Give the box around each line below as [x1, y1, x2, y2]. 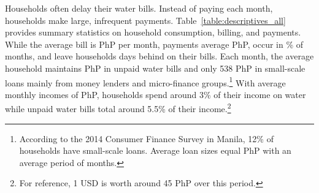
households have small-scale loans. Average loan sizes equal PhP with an [19, 144, 291, 157]
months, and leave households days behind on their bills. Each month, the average [5, 50, 314, 62]
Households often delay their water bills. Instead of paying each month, [5, 2, 273, 14]
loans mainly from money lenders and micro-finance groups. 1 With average [5, 74, 286, 89]
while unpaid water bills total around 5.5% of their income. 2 [5, 100, 231, 115]
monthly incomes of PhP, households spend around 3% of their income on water [5, 88, 306, 100]
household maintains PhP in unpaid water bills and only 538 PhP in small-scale [5, 61, 306, 74]
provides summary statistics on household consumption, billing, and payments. [5, 26, 301, 39]
